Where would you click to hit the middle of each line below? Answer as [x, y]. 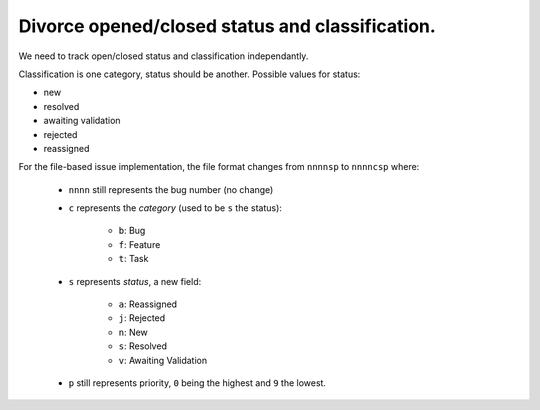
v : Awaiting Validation [163, 360]
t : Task [133, 259]
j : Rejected [142, 318]
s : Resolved [142, 346]
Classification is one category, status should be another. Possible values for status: [189, 74]
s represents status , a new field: [135, 281]
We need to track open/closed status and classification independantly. [163, 56]
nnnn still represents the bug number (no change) [171, 189]
